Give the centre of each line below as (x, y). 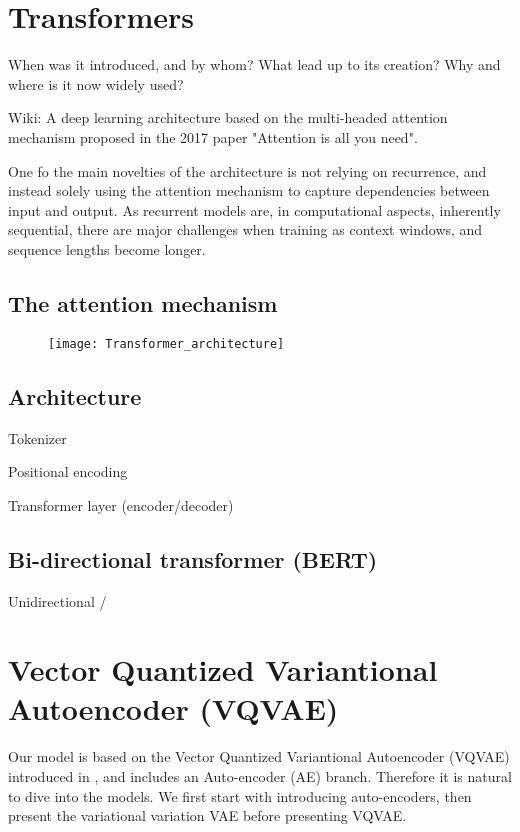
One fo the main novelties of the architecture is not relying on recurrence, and (247, 170)
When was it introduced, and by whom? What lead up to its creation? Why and (254, 64)
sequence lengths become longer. (107, 248)
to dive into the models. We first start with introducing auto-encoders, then (240, 795)
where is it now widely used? (96, 83)
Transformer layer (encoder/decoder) (121, 504)
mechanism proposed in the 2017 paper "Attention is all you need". (213, 136)
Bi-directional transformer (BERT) (193, 558)
